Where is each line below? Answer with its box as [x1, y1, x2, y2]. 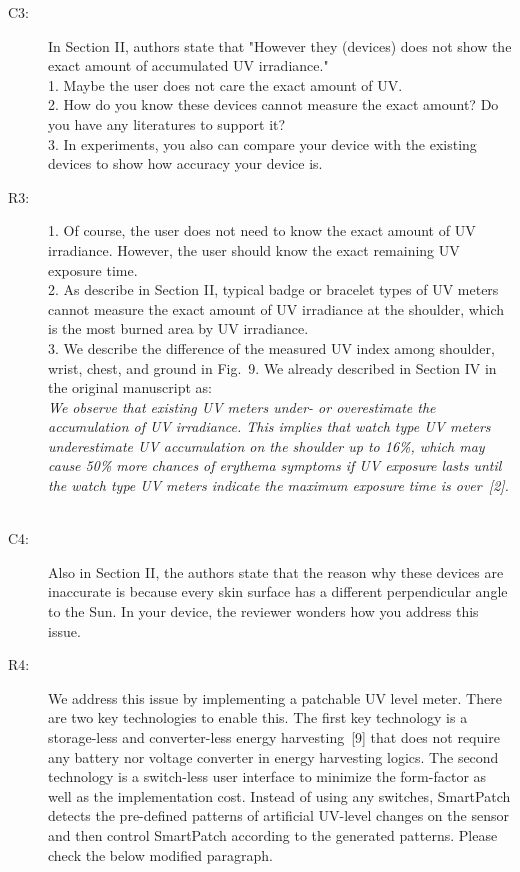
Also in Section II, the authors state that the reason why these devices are [48, 561, 504, 582]
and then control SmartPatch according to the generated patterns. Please [48, 824, 498, 845]
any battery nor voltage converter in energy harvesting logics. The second [48, 746, 499, 767]
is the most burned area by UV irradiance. [48, 318, 309, 339]
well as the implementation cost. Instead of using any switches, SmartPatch [48, 785, 511, 806]
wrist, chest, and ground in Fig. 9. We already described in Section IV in [48, 357, 497, 378]
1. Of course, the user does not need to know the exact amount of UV [48, 220, 476, 241]
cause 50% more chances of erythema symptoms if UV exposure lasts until [48, 455, 502, 476]
